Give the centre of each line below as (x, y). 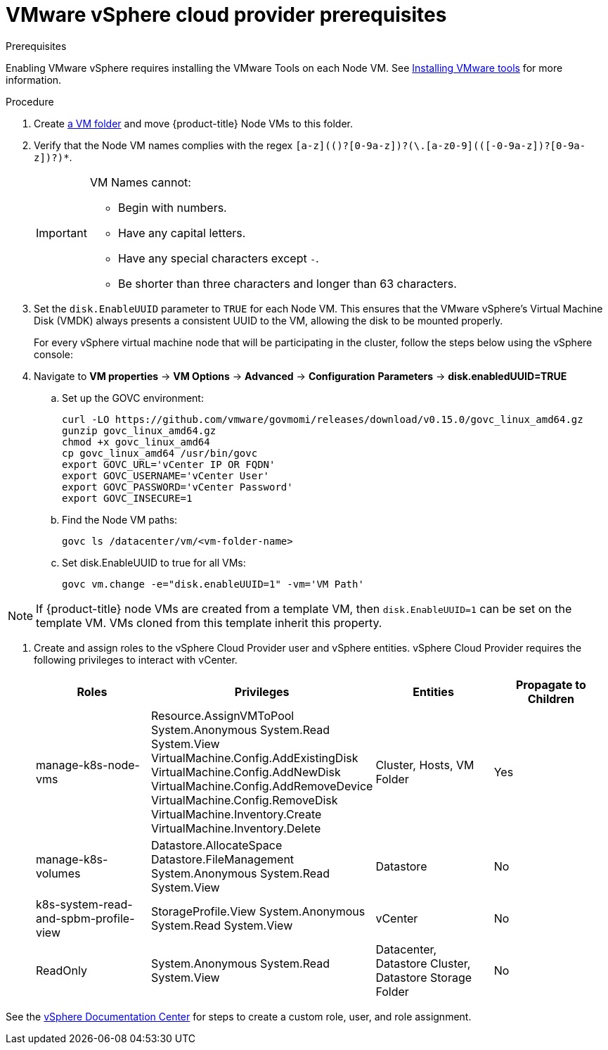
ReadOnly (62, 970)
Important (62, 233)
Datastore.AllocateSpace (216, 845)
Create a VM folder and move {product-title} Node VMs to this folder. (193, 123)
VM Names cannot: (140, 182)
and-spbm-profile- (85, 918)
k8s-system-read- (84, 904)
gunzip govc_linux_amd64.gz (139, 430)
